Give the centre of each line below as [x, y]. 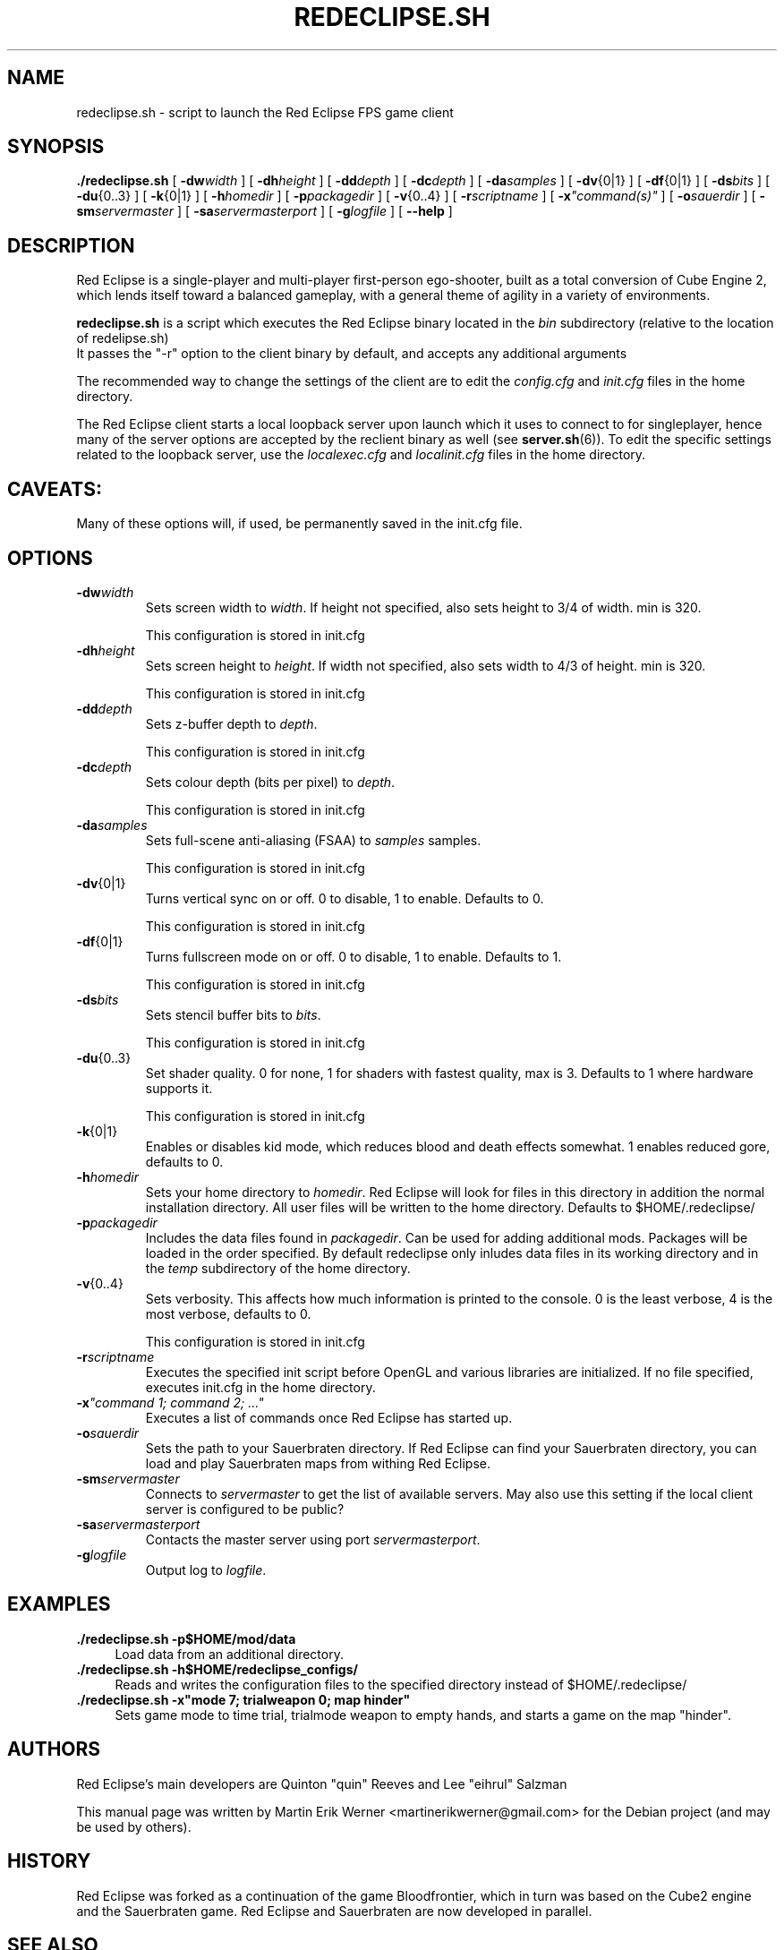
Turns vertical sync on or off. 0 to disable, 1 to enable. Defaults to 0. [345, 898]
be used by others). [134, 1826]
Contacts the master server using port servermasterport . [313, 1539]
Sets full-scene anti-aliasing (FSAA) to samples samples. [313, 840]
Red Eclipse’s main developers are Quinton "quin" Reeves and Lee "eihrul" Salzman [322, 1783]
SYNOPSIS [56, 147]
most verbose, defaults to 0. [228, 1313]
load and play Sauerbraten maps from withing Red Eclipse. [318, 1463]
